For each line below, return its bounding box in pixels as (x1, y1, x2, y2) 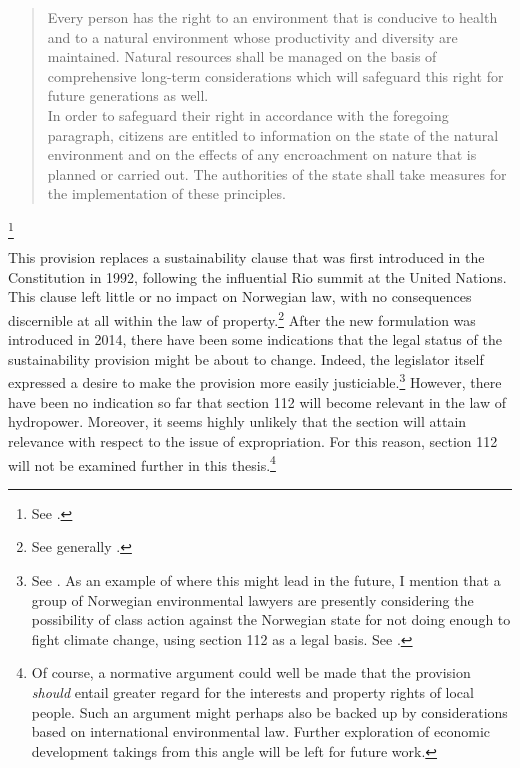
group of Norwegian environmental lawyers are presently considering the (31, 589, 474, 610)
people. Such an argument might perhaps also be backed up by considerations (31, 701, 508, 722)
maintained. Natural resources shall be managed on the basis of (47, 46, 437, 67)
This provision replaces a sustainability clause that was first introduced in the (8, 247, 485, 268)
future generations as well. (47, 85, 209, 106)
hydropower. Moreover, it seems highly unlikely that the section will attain (8, 411, 467, 432)
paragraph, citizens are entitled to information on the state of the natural (47, 124, 499, 145)
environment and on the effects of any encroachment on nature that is (47, 144, 477, 165)
